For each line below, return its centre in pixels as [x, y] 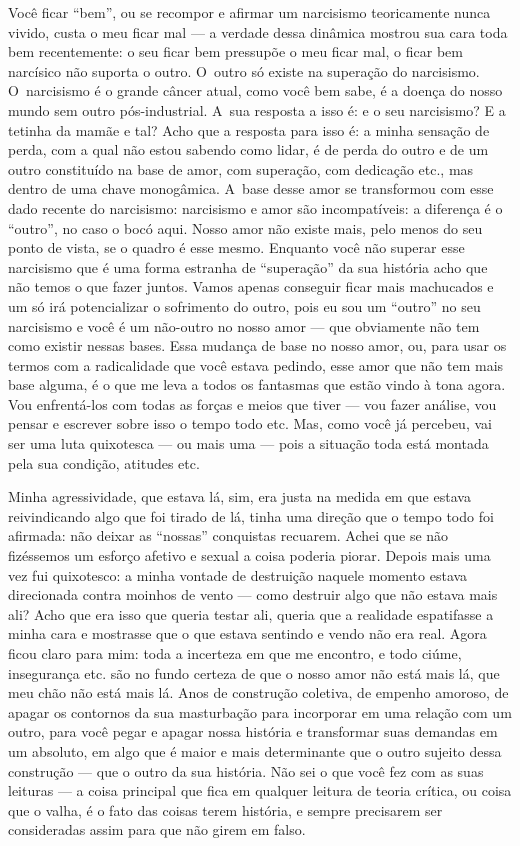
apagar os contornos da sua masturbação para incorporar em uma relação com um [260, 711]
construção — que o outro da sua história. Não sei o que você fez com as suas [246, 770]
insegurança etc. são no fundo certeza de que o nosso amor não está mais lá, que [254, 672]
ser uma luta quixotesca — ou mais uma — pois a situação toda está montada [248, 443]
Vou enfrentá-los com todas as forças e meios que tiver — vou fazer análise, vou [252, 403]
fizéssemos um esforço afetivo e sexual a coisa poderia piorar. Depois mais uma [249, 555]
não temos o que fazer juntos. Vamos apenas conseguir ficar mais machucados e [251, 286]
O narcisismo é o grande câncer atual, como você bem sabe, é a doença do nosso [255, 90]
